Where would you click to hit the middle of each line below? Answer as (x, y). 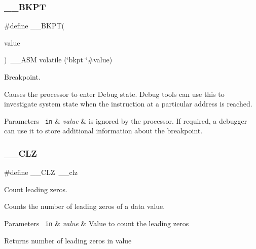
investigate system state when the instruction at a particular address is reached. (128, 104)
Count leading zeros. (36, 189)
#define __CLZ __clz (41, 172)
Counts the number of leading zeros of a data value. (85, 206)
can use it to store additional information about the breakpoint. (103, 131)
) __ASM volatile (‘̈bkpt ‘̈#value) (58, 60)
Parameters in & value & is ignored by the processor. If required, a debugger (126, 120)
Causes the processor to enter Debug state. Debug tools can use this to (114, 94)
